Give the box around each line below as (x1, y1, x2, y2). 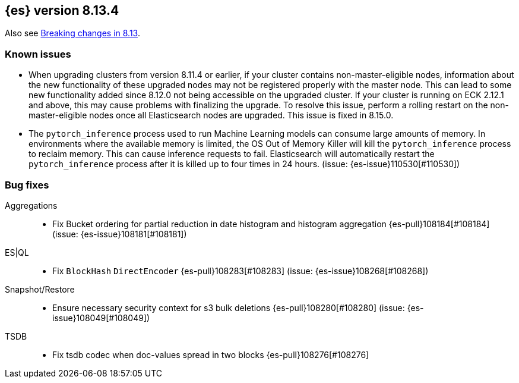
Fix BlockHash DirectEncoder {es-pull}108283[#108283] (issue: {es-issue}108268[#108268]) (52, 265, 429, 276)
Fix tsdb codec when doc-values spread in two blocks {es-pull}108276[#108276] (52, 349, 369, 360)
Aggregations (5, 200, 58, 211)
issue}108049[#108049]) (52, 312, 150, 323)
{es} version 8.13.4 (5, 3, 119, 18)
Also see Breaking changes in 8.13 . (5, 28, 140, 39)
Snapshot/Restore (5, 284, 75, 294)
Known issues (5, 48, 71, 60)
